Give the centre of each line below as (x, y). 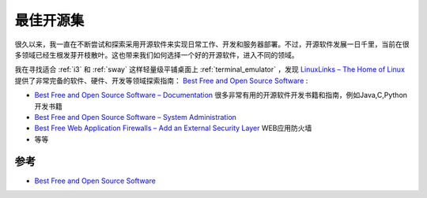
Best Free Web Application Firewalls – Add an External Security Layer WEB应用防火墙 (173, 128)
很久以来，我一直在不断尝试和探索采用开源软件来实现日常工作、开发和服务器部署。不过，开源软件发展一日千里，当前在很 (212, 44)
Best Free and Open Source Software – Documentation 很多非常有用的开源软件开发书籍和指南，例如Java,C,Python (221, 95)
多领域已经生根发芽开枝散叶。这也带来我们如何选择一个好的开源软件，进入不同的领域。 (157, 54)
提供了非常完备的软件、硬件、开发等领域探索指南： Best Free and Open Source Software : (161, 80)
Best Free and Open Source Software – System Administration (136, 117)
